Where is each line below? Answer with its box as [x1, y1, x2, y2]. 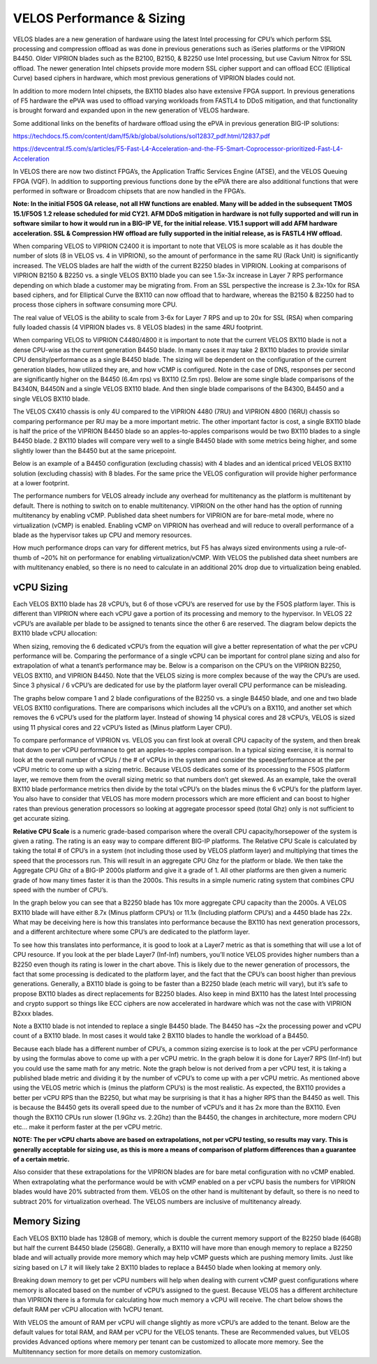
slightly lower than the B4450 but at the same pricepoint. [13, 446, 177, 455]
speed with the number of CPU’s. [13, 886, 108, 894]
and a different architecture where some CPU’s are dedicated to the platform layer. [13, 927, 251, 936]
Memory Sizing [13, 1215, 81, 1227]
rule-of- [324, 543, 347, 552]
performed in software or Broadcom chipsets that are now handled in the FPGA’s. [13, 187, 246, 196]
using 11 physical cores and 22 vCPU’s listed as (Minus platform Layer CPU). [13, 723, 232, 731]
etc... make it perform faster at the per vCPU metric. [13, 1122, 163, 1131]
